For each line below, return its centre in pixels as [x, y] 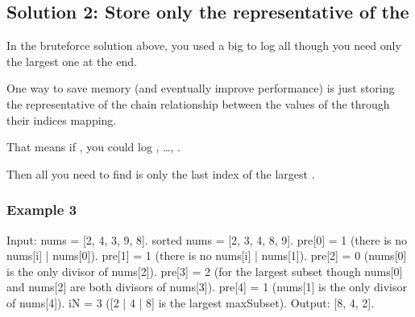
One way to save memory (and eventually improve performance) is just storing [201, 88]
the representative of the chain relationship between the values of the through [198, 103]
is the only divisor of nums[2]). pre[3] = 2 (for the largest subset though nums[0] [205, 271]
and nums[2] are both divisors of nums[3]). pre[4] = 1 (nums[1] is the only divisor [207, 287]
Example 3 [42, 210]
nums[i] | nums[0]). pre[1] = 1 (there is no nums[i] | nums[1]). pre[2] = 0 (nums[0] [207, 255]
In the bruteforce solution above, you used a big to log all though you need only [204, 45]
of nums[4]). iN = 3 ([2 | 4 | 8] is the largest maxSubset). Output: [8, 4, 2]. [191, 302]
